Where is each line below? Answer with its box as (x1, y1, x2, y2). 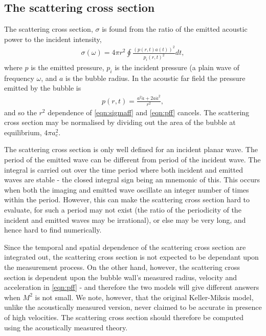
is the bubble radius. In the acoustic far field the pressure (65, 72, 246, 83)
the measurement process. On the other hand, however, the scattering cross (4, 261, 240, 272)
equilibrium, (4, 127, 42, 137)
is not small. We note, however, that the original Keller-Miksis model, (35, 291, 254, 302)
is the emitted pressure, (31, 62, 104, 73)
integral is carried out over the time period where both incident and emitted (4, 164, 243, 175)
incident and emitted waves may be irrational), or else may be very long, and (4, 214, 246, 225)
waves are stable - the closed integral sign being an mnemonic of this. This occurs (4, 174, 260, 185)
